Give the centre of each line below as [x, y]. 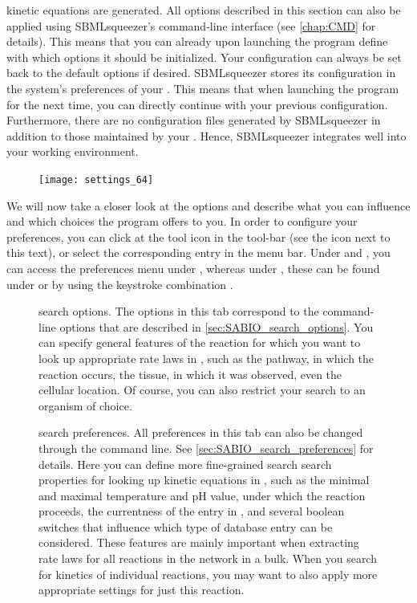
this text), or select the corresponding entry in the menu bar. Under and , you [198, 253]
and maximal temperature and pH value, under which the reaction [202, 495]
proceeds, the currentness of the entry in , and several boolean [192, 511]
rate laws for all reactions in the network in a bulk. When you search [208, 558]
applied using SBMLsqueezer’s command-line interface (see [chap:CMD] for [191, 25]
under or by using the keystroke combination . [120, 284]
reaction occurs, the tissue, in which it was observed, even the [190, 374]
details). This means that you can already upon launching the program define [197, 41]
